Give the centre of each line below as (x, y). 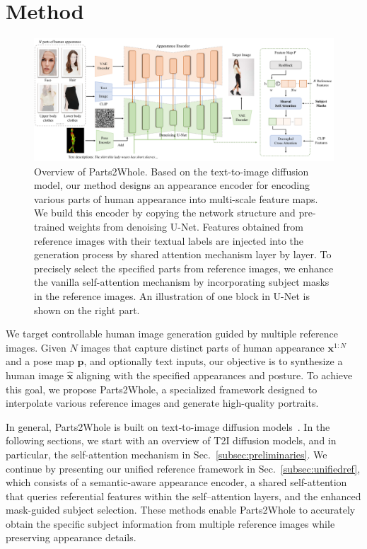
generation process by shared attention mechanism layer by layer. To (183, 254)
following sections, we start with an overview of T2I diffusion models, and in (171, 440)
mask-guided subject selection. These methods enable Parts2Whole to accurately (181, 510)
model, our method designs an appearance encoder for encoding (172, 185)
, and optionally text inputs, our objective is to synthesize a (213, 361)
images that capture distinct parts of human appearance (203, 347)
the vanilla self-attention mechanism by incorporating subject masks (182, 282)
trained (49, 226)
